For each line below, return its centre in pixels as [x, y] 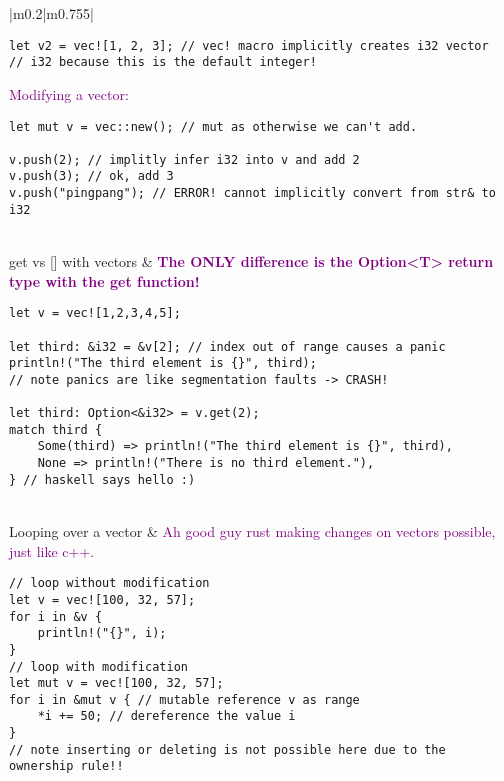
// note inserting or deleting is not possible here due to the [227, 749]
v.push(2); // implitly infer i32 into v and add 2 [184, 159]
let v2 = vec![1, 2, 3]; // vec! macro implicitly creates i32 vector [249, 45]
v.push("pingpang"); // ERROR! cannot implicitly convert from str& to [252, 193]
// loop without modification [109, 583]
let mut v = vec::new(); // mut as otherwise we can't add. [213, 126]
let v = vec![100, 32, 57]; [102, 599]
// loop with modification [98, 666]
